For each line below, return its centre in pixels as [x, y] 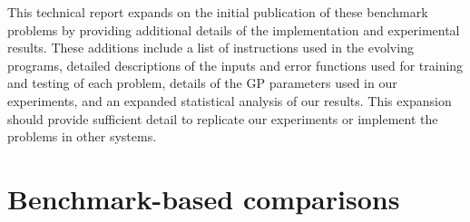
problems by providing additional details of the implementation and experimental [234, 29]
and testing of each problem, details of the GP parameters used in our [202, 83]
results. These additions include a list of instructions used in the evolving [211, 48]
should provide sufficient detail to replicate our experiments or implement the [223, 118]
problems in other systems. [82, 136]
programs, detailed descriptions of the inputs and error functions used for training [235, 65]
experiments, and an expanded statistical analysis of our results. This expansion [230, 100]
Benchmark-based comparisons [204, 198]
